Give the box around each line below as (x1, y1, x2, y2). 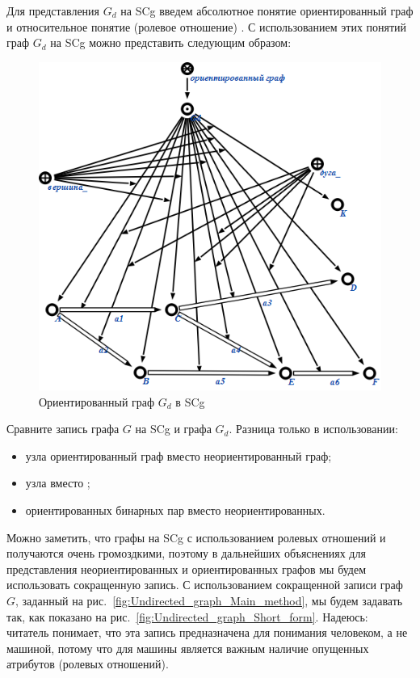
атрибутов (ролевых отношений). (6, 655, 169, 672)
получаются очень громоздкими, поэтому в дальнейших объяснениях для (6, 545, 366, 562)
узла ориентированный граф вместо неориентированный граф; (25, 447, 332, 464)
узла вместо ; (25, 474, 90, 491)
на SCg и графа (135, 420, 212, 437)
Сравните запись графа (6, 420, 120, 437)
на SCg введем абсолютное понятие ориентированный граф (120, 2, 414, 19)
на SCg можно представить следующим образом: (50, 34, 292, 51)
